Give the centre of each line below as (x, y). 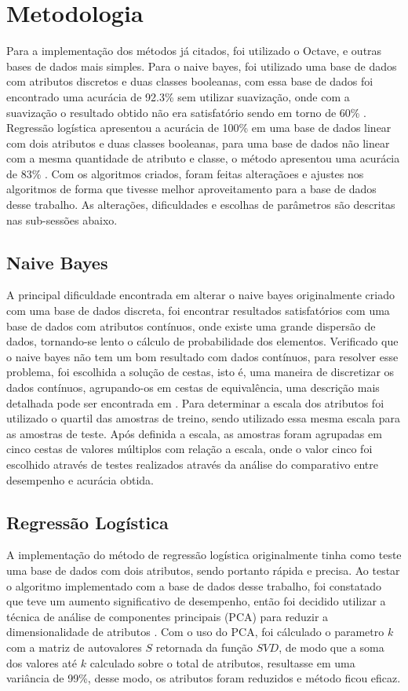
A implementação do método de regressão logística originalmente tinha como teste (204, 555)
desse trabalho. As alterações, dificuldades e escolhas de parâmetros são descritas (201, 205)
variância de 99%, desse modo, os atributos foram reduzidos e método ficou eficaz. (204, 678)
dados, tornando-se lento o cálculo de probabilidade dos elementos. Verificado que (202, 341)
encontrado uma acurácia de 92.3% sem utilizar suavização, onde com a (178, 96)
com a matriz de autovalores (74, 647)
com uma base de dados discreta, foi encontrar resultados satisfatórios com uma (198, 311)
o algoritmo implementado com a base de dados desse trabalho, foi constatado (194, 585)
